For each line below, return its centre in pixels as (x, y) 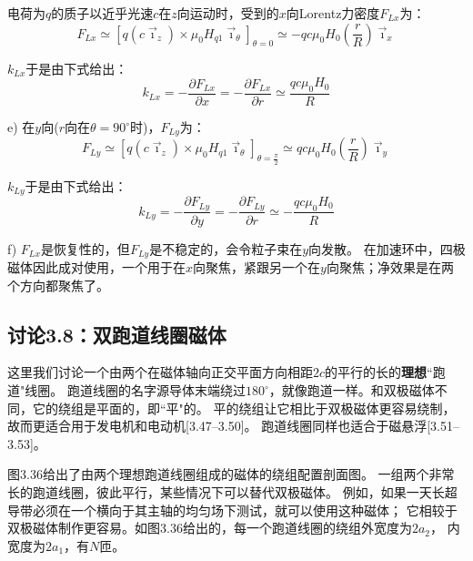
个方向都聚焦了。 (58, 285)
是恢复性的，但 (85, 248)
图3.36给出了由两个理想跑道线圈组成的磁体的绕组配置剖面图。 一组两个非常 (231, 474)
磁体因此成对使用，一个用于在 (96, 267)
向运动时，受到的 (228, 13)
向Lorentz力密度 (333, 13)
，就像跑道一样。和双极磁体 (352, 390)
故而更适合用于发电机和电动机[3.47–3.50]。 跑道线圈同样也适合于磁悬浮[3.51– (234, 426)
